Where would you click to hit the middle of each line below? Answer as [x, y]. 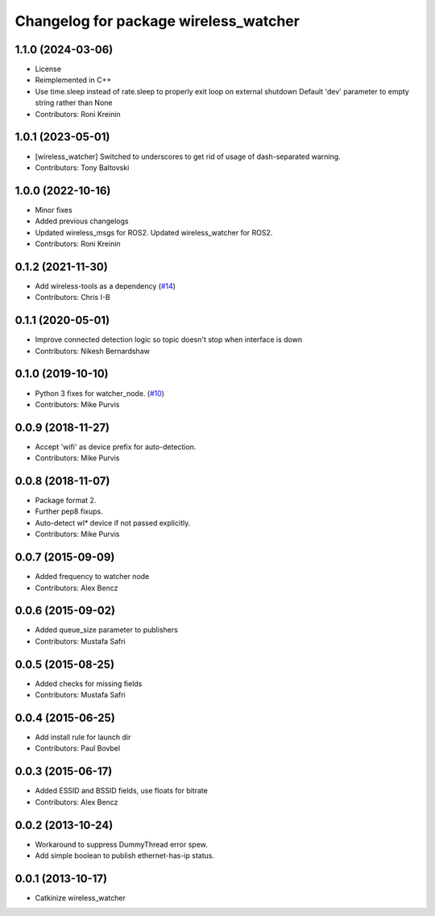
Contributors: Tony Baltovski [82, 167]
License [48, 69]
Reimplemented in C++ [73, 80]
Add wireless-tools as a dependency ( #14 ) [106, 285]
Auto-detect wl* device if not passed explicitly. [113, 523]
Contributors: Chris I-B [72, 298]
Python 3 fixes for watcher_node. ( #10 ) [100, 393]
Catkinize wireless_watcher [81, 897]
